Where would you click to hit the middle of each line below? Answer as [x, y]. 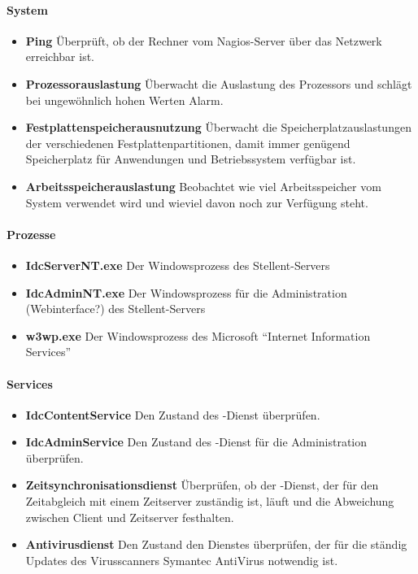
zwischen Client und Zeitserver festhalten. [130, 517]
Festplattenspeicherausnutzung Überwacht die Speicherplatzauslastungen [218, 127]
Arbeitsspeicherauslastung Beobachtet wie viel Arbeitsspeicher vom [203, 186]
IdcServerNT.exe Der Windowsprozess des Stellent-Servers [178, 265]
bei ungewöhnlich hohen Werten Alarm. [124, 100]
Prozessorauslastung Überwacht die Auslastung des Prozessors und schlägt [219, 83]
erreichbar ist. [60, 57]
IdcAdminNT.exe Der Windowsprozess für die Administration [186, 292]
